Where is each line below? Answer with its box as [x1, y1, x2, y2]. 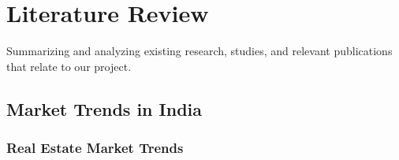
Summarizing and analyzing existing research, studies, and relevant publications [6, 43, 393, 59]
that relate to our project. [6, 58, 132, 74]
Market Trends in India [6, 96, 203, 121]
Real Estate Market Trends [6, 138, 184, 158]
